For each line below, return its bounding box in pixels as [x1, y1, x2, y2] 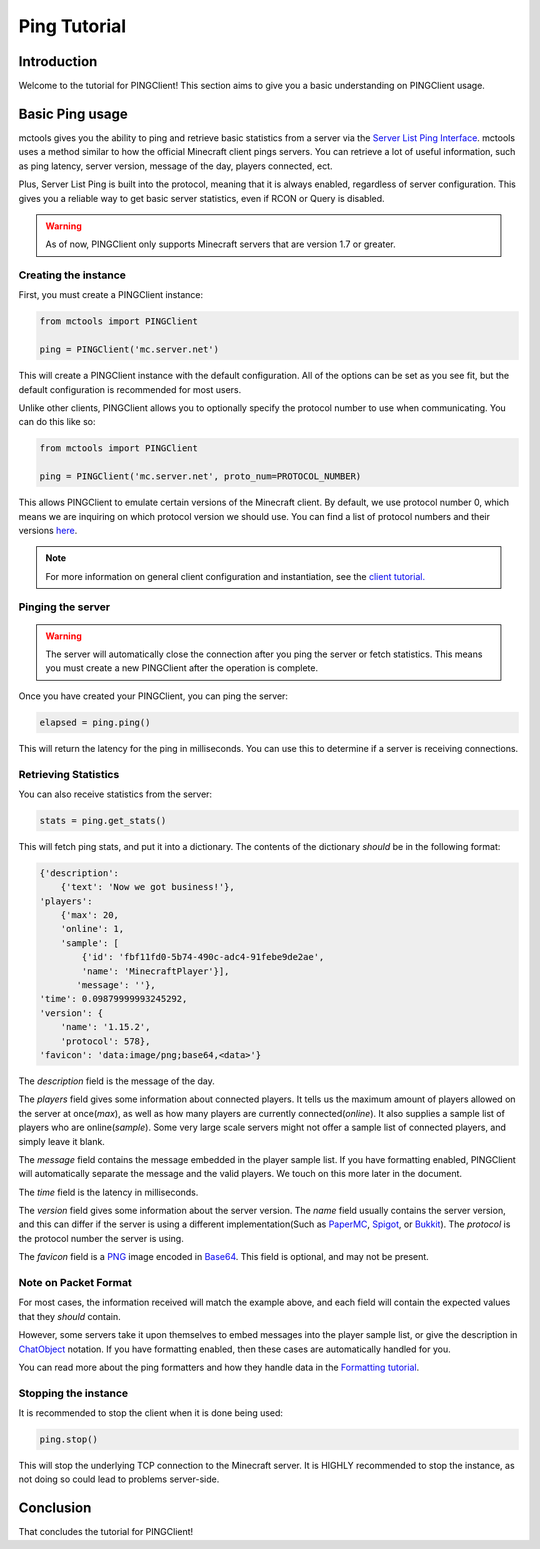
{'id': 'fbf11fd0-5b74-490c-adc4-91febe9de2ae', [81, 951, 325, 963]
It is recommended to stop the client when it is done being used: [18, 1407, 284, 1419]
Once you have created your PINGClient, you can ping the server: [18, 690, 289, 702]
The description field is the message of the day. [18, 1075, 215, 1087]
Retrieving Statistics [18, 767, 120, 781]
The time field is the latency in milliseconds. [18, 1186, 199, 1198]
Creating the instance [18, 268, 127, 282]
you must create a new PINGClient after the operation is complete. [45, 662, 319, 674]
